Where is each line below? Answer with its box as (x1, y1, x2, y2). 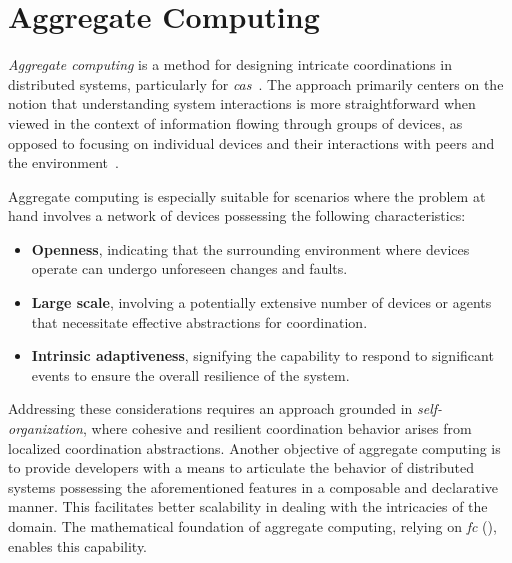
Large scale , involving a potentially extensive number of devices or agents (31, 292, 492, 313)
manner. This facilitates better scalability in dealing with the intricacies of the (8, 496, 488, 517)
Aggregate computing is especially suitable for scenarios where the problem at (8, 185, 486, 206)
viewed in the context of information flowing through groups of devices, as (8, 112, 463, 133)
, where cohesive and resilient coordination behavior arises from (82, 418, 472, 439)
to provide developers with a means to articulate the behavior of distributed (8, 457, 474, 478)
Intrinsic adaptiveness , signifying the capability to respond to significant (31, 345, 494, 366)
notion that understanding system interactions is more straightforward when (8, 93, 476, 114)
